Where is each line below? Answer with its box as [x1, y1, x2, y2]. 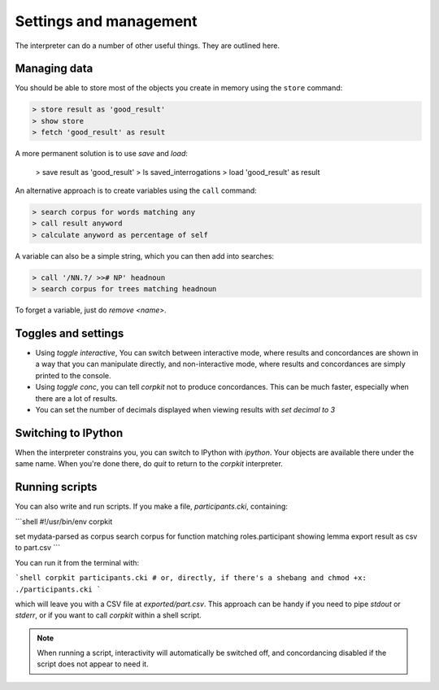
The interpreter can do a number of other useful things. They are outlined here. [15, 41, 280, 50]
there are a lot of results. [35, 393, 118, 403]
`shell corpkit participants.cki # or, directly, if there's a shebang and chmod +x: [15, 574, 367, 583]
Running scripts [15, 480, 98, 494]
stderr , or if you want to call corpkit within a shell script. [15, 610, 202, 620]
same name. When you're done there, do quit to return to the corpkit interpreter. [15, 459, 284, 469]
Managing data [15, 62, 93, 76]
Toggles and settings [15, 326, 124, 340]
